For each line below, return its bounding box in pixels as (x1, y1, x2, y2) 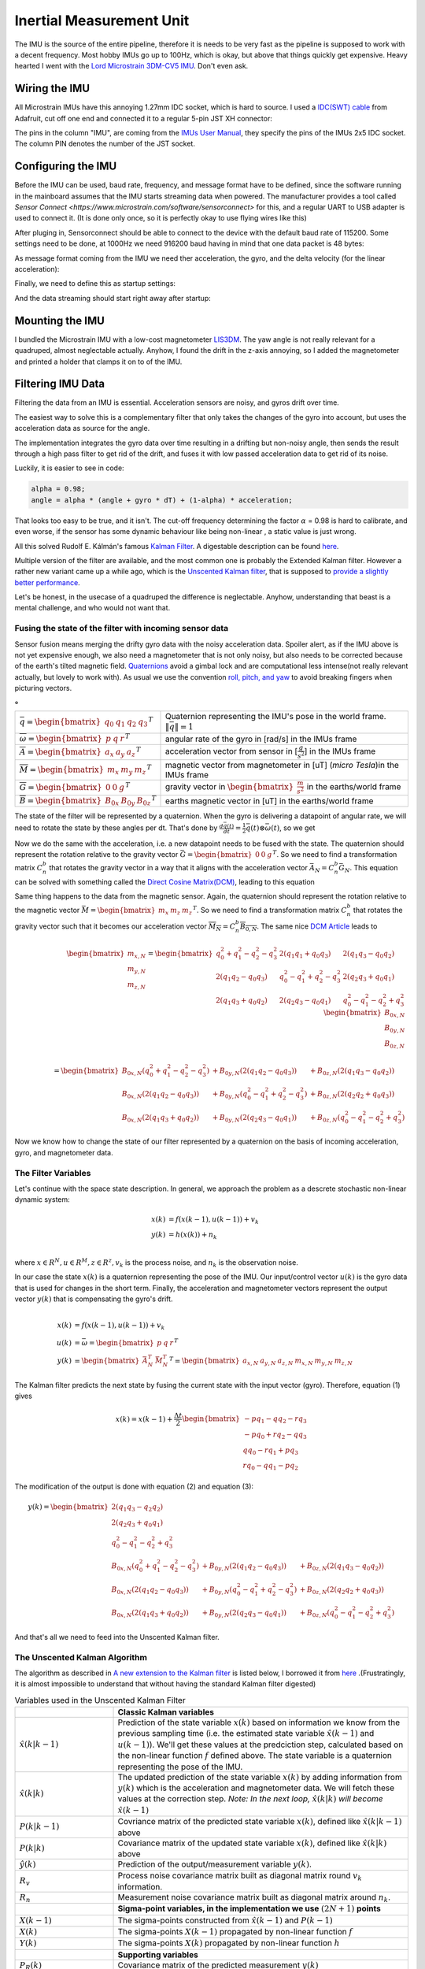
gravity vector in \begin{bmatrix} (164, 781, 294, 792)
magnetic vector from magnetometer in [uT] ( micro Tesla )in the (164, 759, 399, 770)
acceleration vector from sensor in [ (164, 746, 298, 757)
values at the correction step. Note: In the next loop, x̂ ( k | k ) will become (117, 1793, 383, 1804)
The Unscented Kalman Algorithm (14, 1652, 147, 1663)
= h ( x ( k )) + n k (168, 1230, 218, 1241)
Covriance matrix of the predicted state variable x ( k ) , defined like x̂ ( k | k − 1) (117, 1816, 402, 1827)
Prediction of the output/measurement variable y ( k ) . (117, 1859, 312, 1870)
